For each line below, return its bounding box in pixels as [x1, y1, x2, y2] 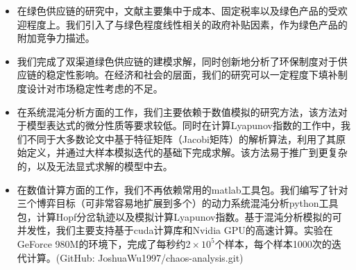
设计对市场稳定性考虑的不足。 [26, 81, 163, 95]
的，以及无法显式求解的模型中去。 [17, 158, 173, 173]
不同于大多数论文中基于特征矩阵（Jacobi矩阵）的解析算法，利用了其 [26, 131, 336, 146]
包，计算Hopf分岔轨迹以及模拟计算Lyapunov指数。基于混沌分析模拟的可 [17, 209, 342, 223]
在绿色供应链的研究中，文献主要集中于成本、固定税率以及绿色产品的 [17, 3, 328, 17]
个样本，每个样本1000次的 [214, 236, 332, 251]
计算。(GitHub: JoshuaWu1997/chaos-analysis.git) [26, 250, 244, 264]
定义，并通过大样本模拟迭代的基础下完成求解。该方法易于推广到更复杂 [26, 145, 348, 160]
